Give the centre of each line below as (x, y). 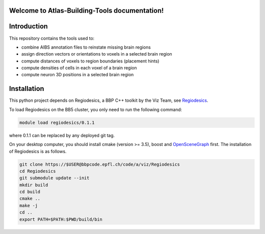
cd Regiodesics (38, 171)
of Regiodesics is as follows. (38, 151)
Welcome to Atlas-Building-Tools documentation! (86, 11)
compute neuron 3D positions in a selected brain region (78, 75)
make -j (28, 205)
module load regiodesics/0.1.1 (57, 122)
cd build (30, 192)
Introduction (28, 26)
